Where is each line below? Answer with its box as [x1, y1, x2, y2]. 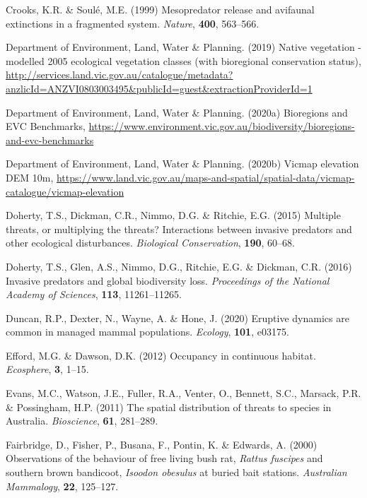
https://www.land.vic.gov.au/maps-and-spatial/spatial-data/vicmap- [56, 170, 355, 184]
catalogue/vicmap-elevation [6, 184, 124, 198]
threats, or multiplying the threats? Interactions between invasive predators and [6, 221, 352, 236]
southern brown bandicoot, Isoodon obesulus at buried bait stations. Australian [6, 465, 347, 480]
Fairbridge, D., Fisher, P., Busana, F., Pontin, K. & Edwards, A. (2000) [6, 437, 318, 451]
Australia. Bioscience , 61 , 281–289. [6, 413, 158, 428]
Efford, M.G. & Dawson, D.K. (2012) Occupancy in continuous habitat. [6, 348, 316, 362]
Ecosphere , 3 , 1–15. [6, 362, 89, 377]
